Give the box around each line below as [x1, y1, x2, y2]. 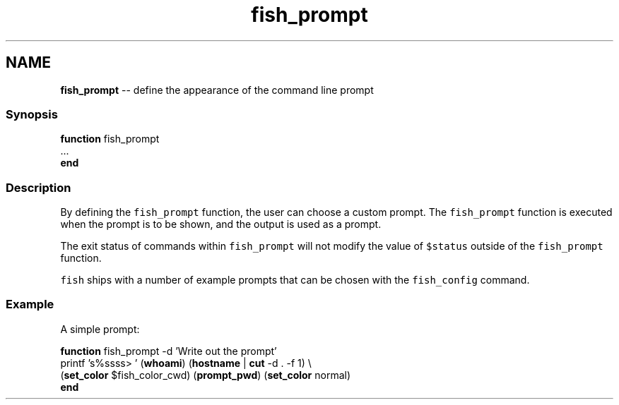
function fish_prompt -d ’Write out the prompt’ [60, 344, 277, 357]
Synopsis [6, 107, 58, 121]
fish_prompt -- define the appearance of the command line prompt [60, 83, 374, 96]
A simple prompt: [60, 322, 140, 335]
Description [6, 180, 71, 195]
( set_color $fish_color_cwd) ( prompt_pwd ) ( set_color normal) [60, 368, 351, 381]
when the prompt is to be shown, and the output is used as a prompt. [60, 218, 382, 231]
